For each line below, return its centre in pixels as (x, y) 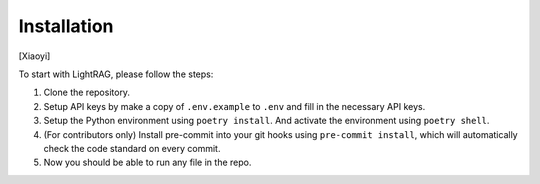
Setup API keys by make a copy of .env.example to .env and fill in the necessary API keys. (234, 106)
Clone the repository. (86, 92)
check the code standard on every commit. (132, 148)
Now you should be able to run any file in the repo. (147, 162)
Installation (66, 26)
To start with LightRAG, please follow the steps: (116, 74)
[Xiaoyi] (34, 56)
